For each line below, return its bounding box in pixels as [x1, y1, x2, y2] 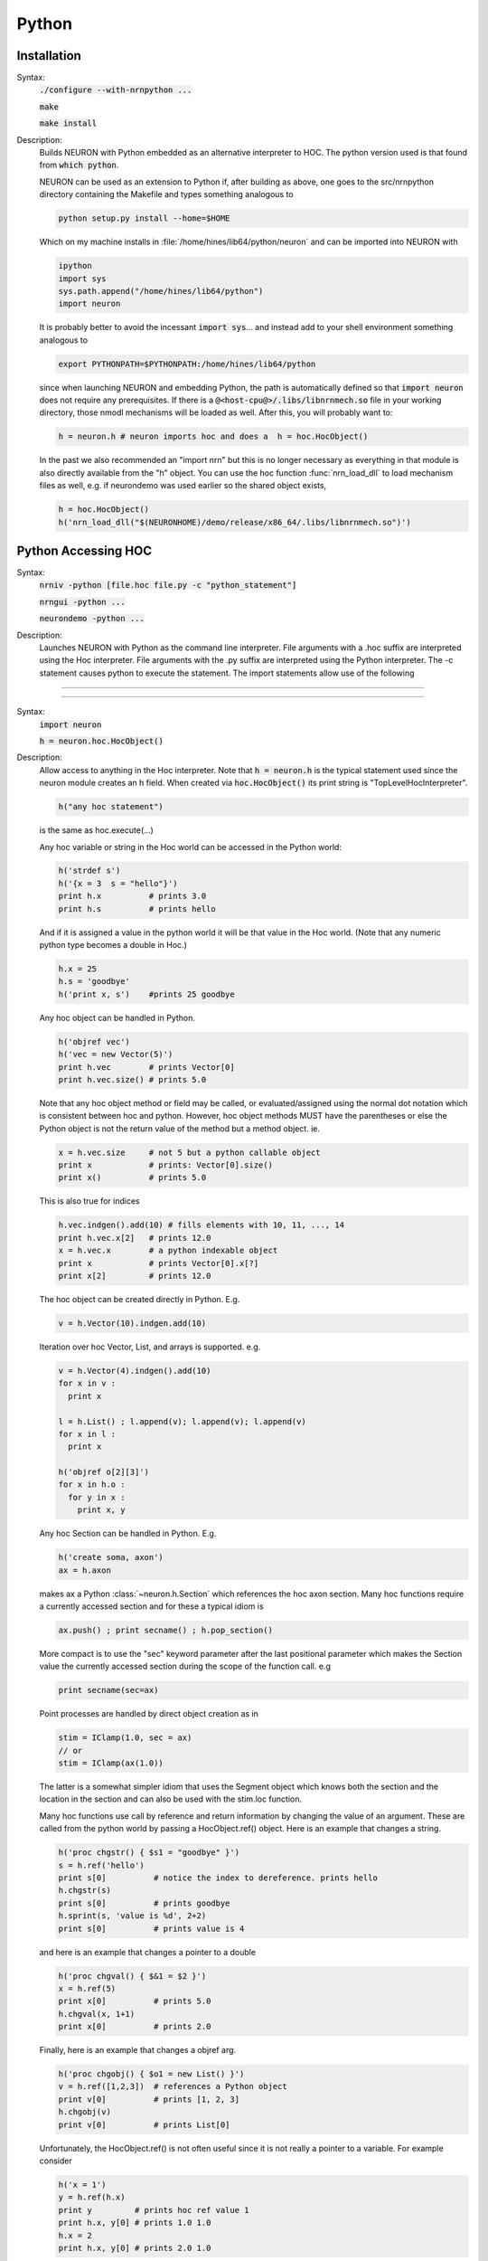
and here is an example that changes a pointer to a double [39, 1946, 257, 1957]
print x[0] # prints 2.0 [58, 2021, 211, 2032]
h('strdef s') [58, 866, 121, 876]
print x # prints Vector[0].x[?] [58, 1258, 259, 1268]
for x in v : [58, 1378, 117, 1388]
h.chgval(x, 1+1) [58, 2009, 136, 2019]
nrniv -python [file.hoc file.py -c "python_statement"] [39, 580, 297, 591]
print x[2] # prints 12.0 [58, 1271, 211, 1281]
